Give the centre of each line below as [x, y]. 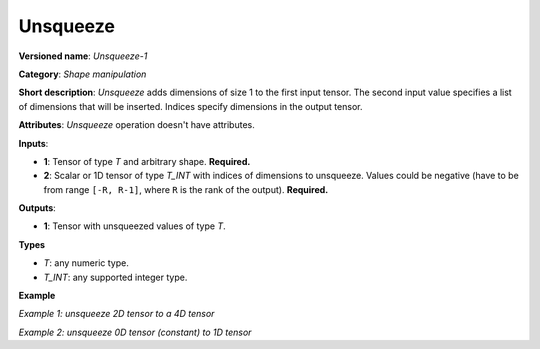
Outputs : [37, 208]
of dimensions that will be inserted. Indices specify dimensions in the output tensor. [190, 106]
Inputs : [33, 143]
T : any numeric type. [86, 263]
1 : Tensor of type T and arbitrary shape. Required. [147, 161]
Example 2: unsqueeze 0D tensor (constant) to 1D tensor [135, 332]
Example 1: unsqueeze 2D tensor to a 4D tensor [116, 314]
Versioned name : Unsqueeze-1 [83, 56]
